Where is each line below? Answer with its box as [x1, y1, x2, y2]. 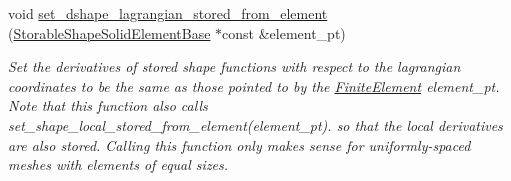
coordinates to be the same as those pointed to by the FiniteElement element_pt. [8, 75, 500, 96]
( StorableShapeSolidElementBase [8, 22, 211, 43]
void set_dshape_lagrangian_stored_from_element [8, 3, 328, 23]
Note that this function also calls [8, 95, 208, 116]
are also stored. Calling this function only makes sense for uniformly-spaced [8, 134, 471, 155]
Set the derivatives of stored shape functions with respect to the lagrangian [8, 56, 461, 77]
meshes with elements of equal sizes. [8, 154, 229, 175]
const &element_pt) [222, 22, 346, 43]
